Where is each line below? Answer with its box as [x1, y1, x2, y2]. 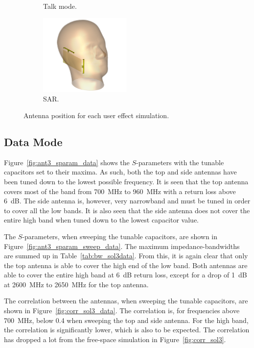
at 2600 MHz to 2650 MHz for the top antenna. [4, 279, 149, 289]
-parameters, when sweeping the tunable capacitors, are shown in [22, 231, 218, 241]
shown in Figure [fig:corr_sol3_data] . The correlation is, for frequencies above [4, 305, 240, 316]
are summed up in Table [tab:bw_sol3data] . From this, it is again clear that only [4, 250, 248, 261]
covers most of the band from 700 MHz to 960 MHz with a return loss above [4, 186, 236, 196]
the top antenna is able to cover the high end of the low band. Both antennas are [4, 260, 248, 270]
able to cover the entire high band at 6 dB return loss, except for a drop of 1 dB [4, 270, 247, 280]
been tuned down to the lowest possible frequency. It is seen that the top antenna [4, 176, 249, 186]
